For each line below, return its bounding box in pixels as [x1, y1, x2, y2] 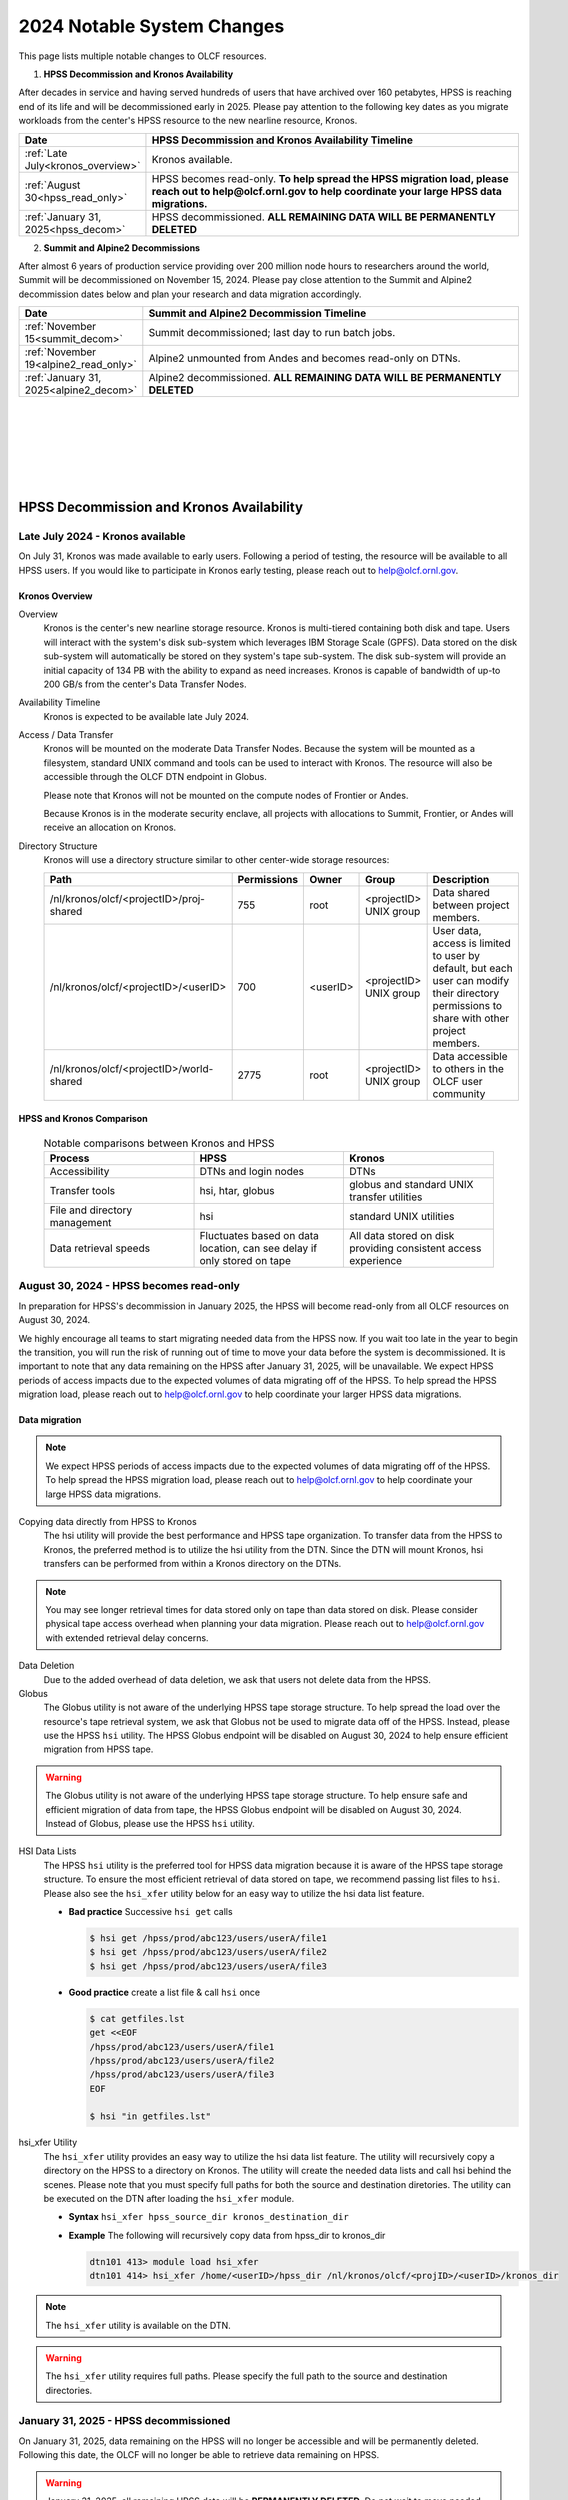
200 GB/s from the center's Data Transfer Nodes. [43, 678, 247, 690]
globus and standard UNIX [349, 1177, 474, 1191]
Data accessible [432, 1049, 509, 1063]
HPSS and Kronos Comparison [18, 1113, 149, 1125]
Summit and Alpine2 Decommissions [43, 241, 200, 254]
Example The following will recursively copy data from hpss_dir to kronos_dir [68, 2229, 386, 2241]
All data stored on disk [349, 1228, 455, 1242]
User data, [432, 923, 482, 937]
